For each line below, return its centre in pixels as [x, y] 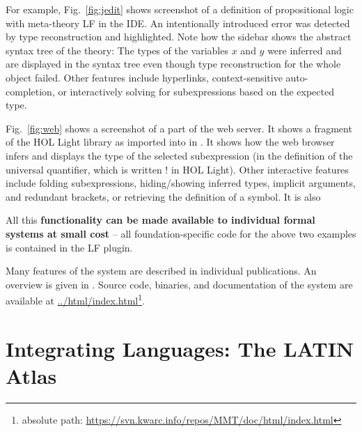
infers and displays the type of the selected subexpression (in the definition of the [179, 155]
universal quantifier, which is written [84, 169]
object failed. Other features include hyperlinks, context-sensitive [144, 77]
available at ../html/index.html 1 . [75, 299]
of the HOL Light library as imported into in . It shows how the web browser [170, 142]
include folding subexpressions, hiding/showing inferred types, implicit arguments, [181, 183]
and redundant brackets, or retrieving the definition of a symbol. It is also [163, 196]
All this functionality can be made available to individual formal [160, 220]
